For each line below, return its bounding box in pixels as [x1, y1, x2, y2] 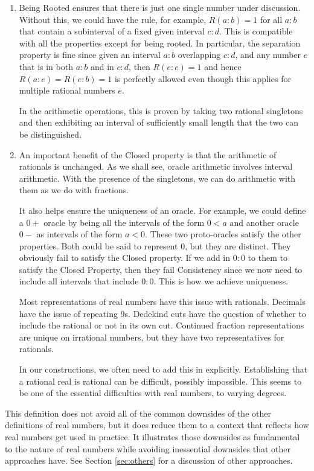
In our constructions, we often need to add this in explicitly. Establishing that [19, 363, 308, 376]
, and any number [235, 48, 301, 61]
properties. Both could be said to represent [19, 239, 178, 252]
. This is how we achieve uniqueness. [153, 275, 289, 287]
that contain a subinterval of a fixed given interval [19, 25, 205, 37]
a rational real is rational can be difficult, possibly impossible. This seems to [19, 374, 302, 387]
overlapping [178, 48, 221, 61]
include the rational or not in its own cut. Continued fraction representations [19, 319, 304, 332]
